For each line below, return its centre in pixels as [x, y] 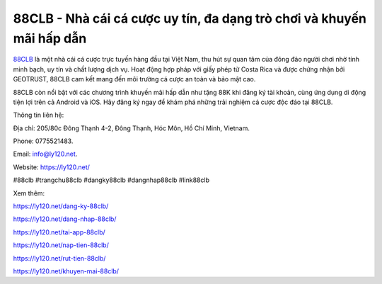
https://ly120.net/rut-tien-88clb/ [59, 258]
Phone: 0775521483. [43, 141]
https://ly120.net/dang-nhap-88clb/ [65, 219]
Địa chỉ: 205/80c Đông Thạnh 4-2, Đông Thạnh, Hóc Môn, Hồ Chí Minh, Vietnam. [132, 128]
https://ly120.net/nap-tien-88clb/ [61, 245]
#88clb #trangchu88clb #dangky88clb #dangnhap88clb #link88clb [111, 180]
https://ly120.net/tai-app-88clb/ [59, 232]
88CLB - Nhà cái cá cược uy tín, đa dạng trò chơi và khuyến [190, 18]
